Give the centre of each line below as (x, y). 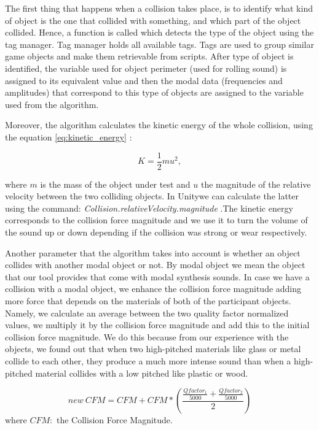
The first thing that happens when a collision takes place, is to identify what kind (159, 8)
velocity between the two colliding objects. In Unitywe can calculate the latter (152, 196)
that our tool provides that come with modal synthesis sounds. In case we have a (157, 276)
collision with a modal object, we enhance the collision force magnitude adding (153, 289)
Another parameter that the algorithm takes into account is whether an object (153, 252)
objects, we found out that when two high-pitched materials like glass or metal (153, 349)
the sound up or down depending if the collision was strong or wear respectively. (156, 232)
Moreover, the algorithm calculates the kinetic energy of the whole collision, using (159, 125)
